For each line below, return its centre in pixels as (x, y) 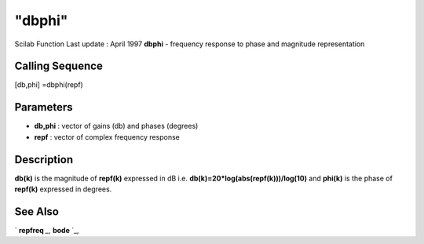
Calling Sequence (59, 66)
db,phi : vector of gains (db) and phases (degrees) (116, 126)
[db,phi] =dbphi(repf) (49, 85)
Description (44, 160)
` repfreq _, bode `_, (47, 230)
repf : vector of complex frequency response (107, 137)
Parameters (44, 107)
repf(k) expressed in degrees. (63, 189)
